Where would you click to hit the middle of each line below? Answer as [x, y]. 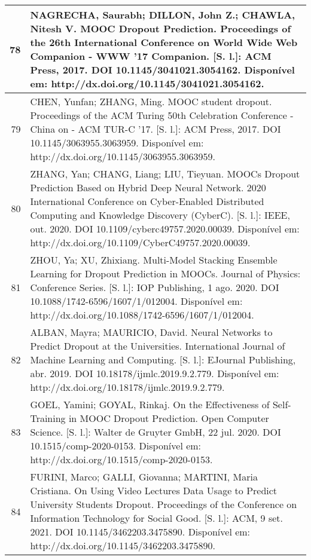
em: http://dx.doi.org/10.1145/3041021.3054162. [147, 83]
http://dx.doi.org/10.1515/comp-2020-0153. [121, 459]
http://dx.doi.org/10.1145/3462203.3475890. [123, 545]
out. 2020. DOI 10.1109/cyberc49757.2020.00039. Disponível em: [165, 229]
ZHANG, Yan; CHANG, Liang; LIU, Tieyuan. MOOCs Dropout [165, 174]
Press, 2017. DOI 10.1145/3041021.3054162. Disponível [162, 70]
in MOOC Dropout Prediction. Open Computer [169, 418]
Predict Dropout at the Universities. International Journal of [158, 346]
